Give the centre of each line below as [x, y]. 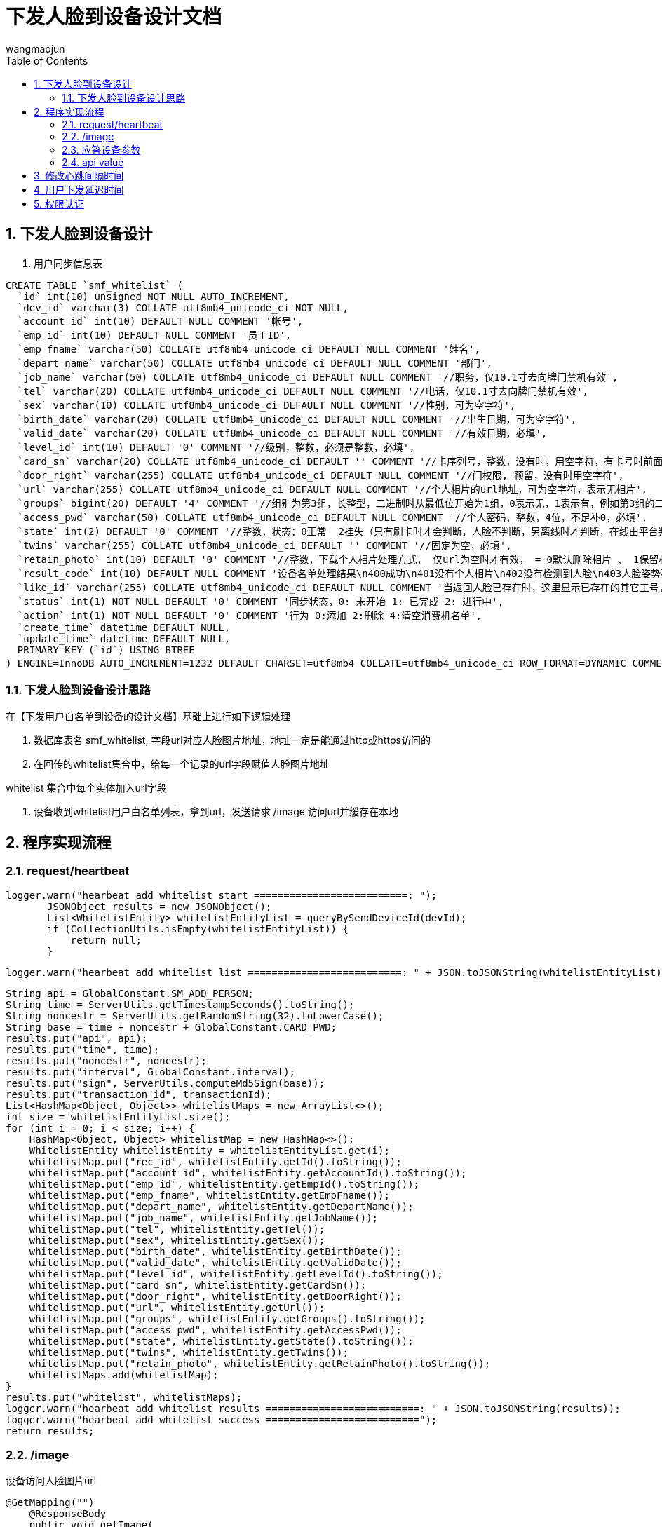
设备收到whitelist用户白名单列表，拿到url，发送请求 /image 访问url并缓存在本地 [216, 812]
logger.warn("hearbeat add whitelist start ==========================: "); [222, 895]
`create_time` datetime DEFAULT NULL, [124, 627]
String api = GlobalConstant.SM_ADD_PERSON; [130, 993]
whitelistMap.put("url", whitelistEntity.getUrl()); [177, 1307]
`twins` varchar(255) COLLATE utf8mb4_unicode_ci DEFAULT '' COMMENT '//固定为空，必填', [264, 545]
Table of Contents [47, 60]
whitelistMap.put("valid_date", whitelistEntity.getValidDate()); [215, 1262]
